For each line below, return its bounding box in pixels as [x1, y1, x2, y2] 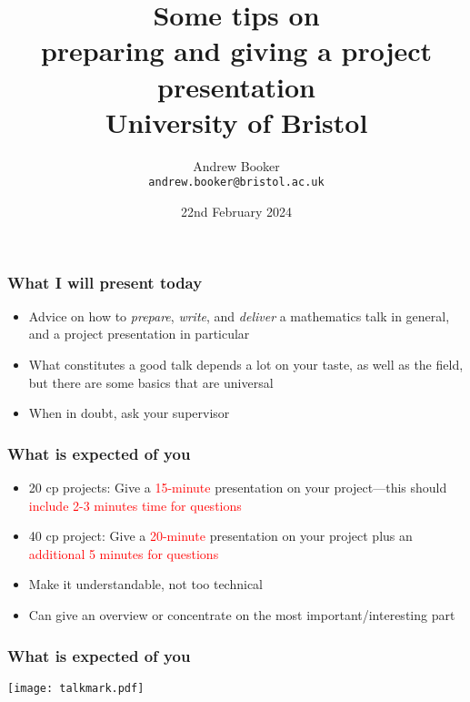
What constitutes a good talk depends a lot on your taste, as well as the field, [28, 355, 464, 374]
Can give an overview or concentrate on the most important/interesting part [28, 605, 455, 624]
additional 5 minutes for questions [28, 544, 219, 563]
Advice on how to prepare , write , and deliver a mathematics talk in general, [28, 306, 450, 325]
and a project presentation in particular [28, 324, 250, 343]
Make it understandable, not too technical [28, 575, 263, 594]
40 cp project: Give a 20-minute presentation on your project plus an [28, 526, 413, 545]
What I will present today [7, 270, 203, 293]
